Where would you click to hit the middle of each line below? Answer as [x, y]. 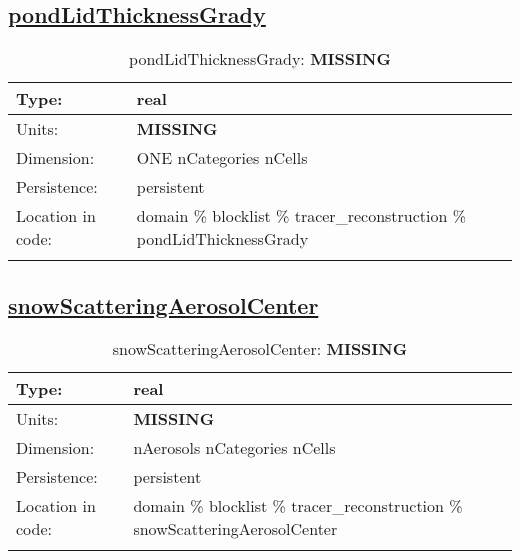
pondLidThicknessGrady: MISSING [260, 59]
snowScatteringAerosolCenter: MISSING [260, 349]
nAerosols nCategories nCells [234, 448]
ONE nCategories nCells [222, 158]
